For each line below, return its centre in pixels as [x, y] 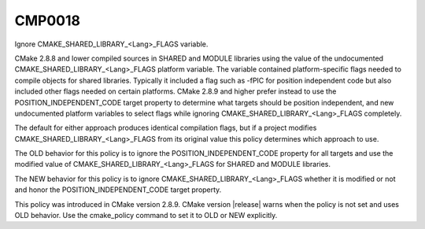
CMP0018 [47, 20]
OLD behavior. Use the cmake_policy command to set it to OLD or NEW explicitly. [146, 216]
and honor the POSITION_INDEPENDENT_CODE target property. [118, 190]
